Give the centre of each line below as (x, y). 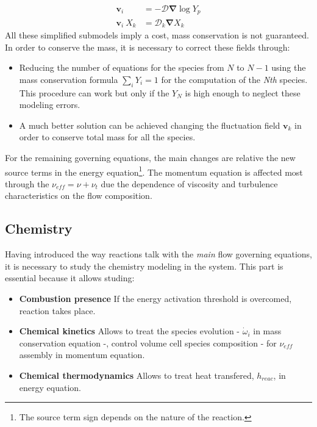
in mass (267, 331)
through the (27, 183)
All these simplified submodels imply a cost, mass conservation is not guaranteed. (157, 34)
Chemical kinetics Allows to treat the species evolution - (130, 331)
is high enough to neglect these (243, 92)
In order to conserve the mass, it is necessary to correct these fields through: (148, 47)
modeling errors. (50, 105)
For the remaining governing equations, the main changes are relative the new (150, 157)
